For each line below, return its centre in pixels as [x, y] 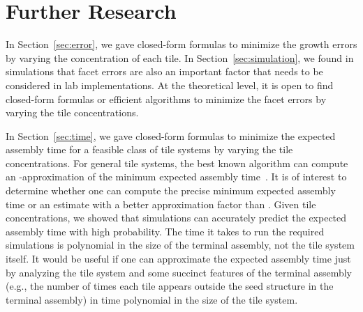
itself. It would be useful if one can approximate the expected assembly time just [178, 259]
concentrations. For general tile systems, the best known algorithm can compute [177, 163]
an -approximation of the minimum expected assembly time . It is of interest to [176, 177]
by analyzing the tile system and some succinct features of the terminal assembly [179, 272]
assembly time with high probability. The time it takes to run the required [165, 231]
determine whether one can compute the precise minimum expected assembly [171, 190]
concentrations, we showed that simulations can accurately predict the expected [176, 218]
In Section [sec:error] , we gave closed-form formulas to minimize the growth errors [181, 44]
